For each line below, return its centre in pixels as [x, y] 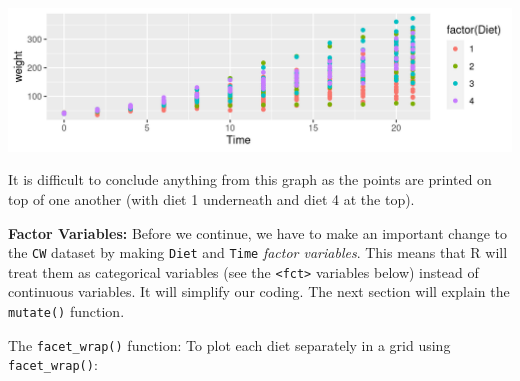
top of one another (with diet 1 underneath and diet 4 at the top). [211, 198]
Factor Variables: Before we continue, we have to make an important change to [258, 232]
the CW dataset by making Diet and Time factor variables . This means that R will [258, 252]
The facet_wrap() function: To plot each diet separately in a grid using [229, 344]
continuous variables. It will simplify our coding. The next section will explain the [259, 291]
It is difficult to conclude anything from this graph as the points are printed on [250, 179]
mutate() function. [66, 311]
